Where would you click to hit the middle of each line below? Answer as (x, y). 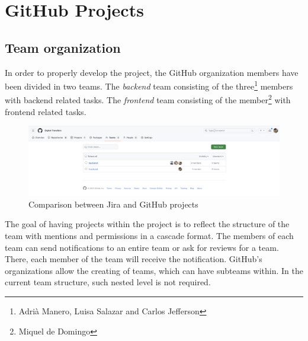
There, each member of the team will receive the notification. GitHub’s (134, 259)
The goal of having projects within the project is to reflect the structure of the (147, 224)
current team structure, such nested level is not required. (108, 282)
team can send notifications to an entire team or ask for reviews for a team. (142, 247)
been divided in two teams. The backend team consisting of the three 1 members (149, 85)
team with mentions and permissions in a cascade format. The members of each (149, 236)
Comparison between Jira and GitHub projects (113, 204)
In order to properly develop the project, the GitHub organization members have (152, 72)
